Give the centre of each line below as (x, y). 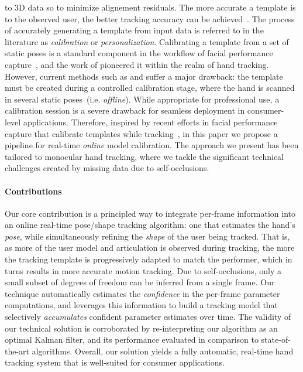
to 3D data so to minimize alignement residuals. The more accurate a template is (150, 7)
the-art (17, 351)
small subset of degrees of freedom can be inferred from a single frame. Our (140, 282)
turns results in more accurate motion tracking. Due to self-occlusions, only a (143, 270)
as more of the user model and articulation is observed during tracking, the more (150, 248)
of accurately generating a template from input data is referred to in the (134, 30)
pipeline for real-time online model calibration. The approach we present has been (152, 145)
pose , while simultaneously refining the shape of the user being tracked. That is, (147, 236)
